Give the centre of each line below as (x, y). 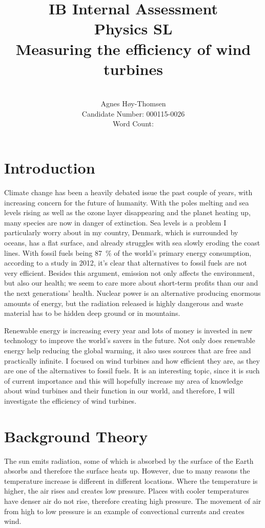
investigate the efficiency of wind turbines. (70, 400)
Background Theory (76, 436)
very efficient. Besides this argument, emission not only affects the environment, (129, 272)
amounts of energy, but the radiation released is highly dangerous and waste (124, 303)
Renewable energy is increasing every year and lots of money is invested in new (128, 330)
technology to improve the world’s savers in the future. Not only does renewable (130, 340)
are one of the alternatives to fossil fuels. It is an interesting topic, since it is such (132, 371)
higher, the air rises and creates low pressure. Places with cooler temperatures (127, 491)
